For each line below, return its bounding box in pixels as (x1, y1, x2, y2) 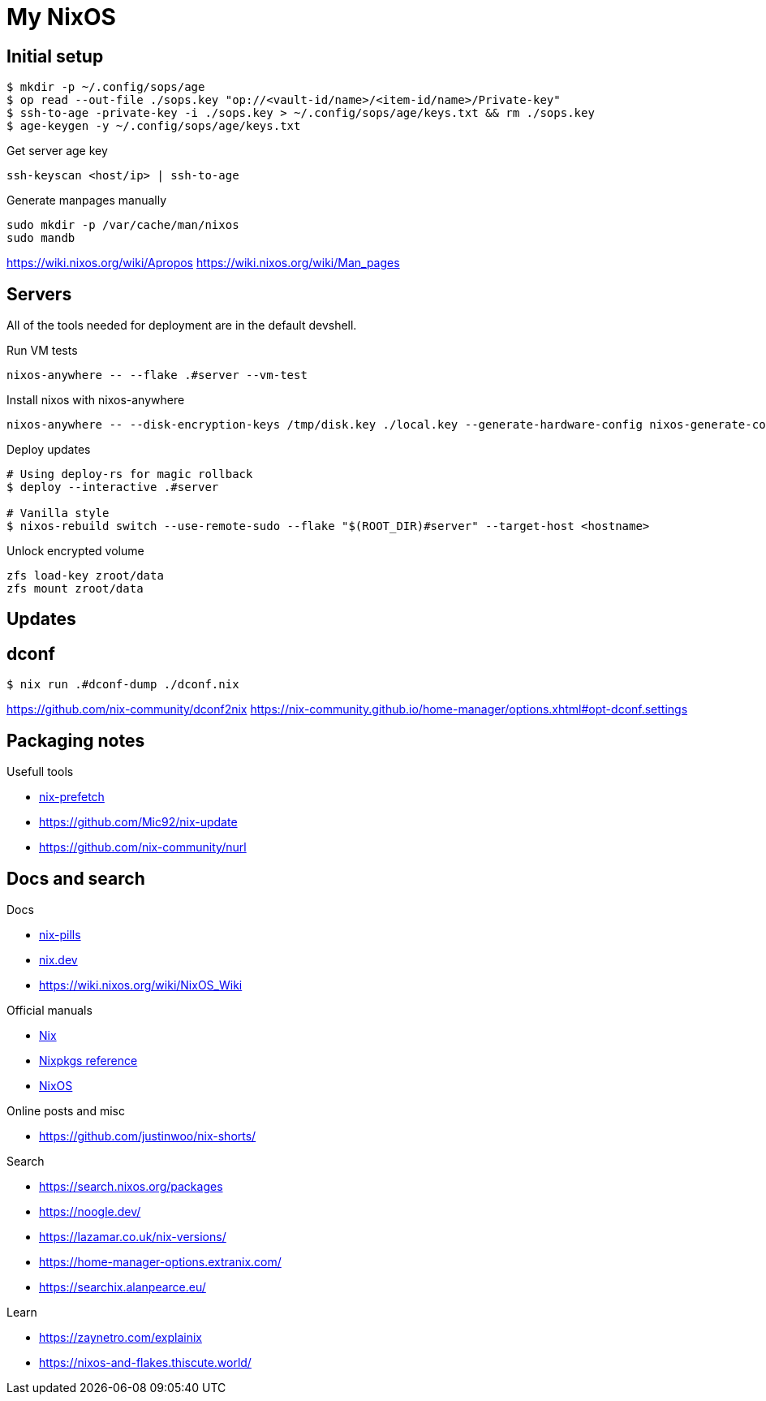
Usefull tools (6, 765, 74, 779)
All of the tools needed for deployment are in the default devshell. (6, 318, 357, 333)
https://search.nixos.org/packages (39, 1179, 223, 1193)
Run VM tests (6, 343, 78, 358)
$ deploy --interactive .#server (6, 481, 219, 494)
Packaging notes (6, 730, 145, 751)
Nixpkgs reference (39, 1053, 138, 1067)
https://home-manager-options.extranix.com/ (39, 1254, 282, 1269)
